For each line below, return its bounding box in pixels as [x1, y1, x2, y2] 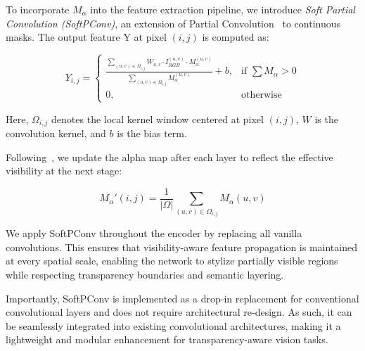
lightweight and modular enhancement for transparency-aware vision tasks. [6, 332, 328, 347]
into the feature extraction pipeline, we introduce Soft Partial [90, 2, 355, 16]
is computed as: [202, 30, 269, 44]
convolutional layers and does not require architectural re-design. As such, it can [6, 305, 352, 319]
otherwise [241, 90, 282, 101]
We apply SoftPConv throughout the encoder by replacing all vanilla [6, 226, 302, 241]
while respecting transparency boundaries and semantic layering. [6, 267, 284, 281]
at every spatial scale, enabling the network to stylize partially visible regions [6, 253, 338, 268]
